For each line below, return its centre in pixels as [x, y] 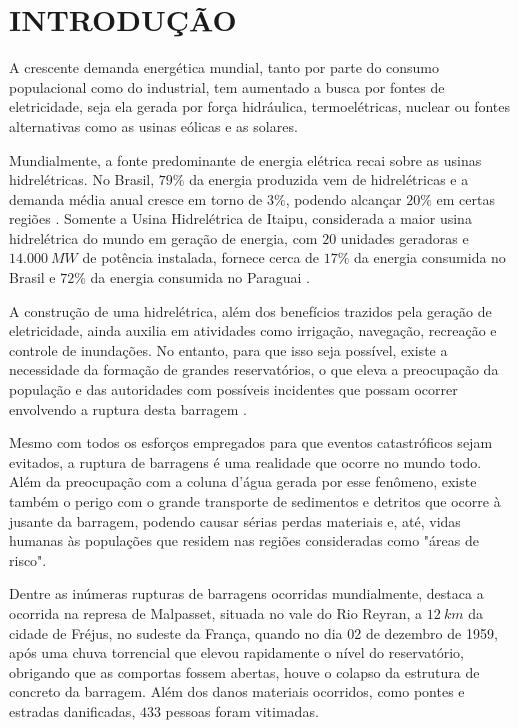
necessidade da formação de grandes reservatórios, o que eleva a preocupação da [254, 369]
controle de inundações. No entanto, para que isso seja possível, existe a [228, 349]
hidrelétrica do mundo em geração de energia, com [163, 237]
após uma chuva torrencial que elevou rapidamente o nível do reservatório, [236, 652]
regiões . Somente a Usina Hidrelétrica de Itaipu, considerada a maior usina [240, 218]
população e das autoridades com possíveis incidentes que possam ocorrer [233, 389]
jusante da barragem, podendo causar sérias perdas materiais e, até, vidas [235, 520]
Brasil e [32, 277]
